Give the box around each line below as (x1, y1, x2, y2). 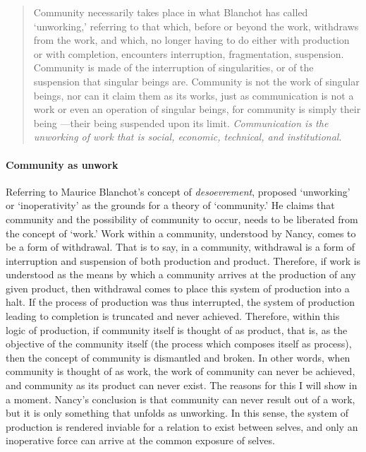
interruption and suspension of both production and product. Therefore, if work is (6, 253, 361, 268)
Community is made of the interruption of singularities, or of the (33, 60, 314, 75)
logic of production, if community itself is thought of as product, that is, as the (6, 322, 348, 337)
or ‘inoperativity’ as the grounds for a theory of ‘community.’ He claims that (6, 198, 335, 213)
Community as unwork (6, 157, 118, 172)
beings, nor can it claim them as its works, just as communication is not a (33, 88, 354, 102)
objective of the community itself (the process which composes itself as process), (6, 336, 352, 351)
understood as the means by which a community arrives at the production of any (6, 267, 356, 282)
